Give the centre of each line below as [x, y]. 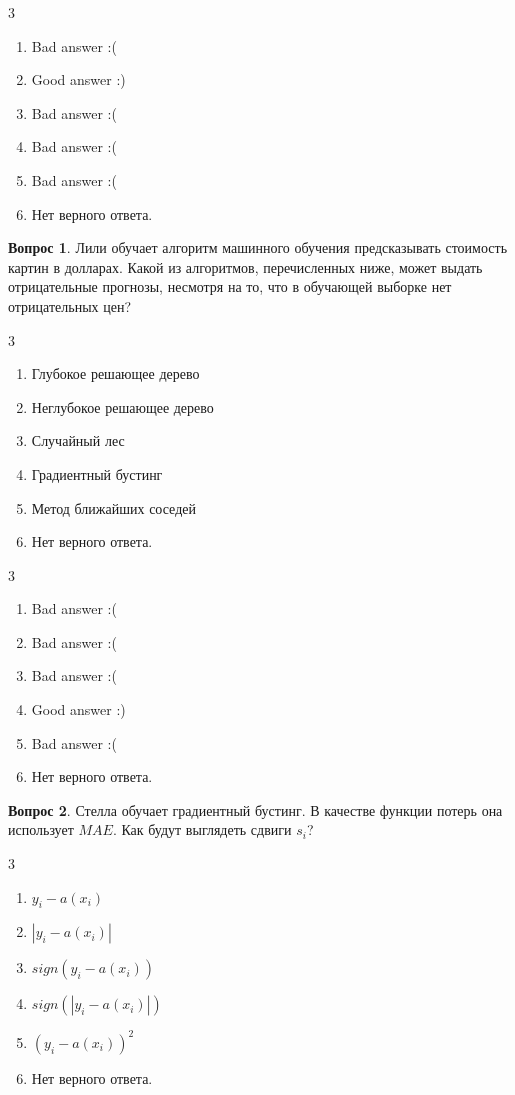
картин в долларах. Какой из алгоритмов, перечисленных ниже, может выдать [245, 266]
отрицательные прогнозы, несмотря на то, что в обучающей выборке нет [230, 286]
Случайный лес [78, 440]
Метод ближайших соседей [113, 507]
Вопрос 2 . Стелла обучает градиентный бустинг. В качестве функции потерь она [255, 809]
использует [41, 829]
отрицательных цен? [70, 305]
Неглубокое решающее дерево [122, 406]
